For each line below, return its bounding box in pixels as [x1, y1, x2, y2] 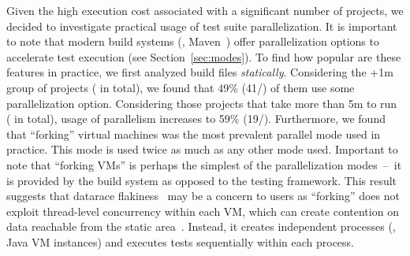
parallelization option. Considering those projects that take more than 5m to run [6, 95, 397, 111]
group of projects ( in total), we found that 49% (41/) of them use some [6, 79, 355, 95]
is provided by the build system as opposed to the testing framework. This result [6, 172, 397, 188]
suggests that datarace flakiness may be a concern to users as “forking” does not [6, 187, 400, 204]
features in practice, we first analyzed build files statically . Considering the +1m [6, 64, 393, 80]
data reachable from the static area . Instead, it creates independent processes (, [6, 218, 396, 235]
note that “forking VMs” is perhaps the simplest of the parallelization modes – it [6, 156, 402, 173]
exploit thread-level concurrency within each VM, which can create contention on [6, 202, 399, 219]
